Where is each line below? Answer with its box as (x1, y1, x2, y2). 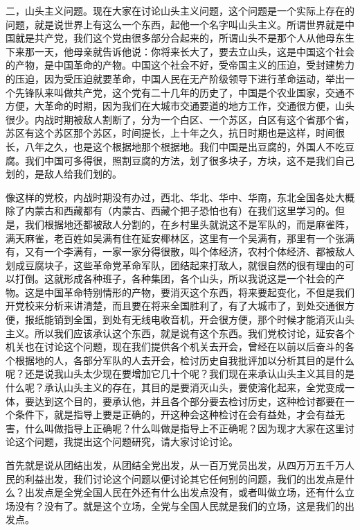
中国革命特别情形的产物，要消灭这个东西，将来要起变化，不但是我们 (44, 284, 354, 299)
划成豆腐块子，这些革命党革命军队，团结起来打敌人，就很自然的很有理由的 (6, 257, 345, 272)
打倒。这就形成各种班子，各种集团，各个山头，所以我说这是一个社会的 (15, 271, 335, 286)
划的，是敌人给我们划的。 (6, 166, 122, 181)
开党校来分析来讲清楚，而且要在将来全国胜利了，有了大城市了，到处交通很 (6, 298, 345, 313)
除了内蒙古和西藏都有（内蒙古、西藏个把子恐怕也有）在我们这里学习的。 (6, 203, 335, 218)
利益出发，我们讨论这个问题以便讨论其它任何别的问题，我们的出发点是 (24, 471, 345, 486)
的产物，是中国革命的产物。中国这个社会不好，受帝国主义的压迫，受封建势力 (6, 58, 354, 72)
